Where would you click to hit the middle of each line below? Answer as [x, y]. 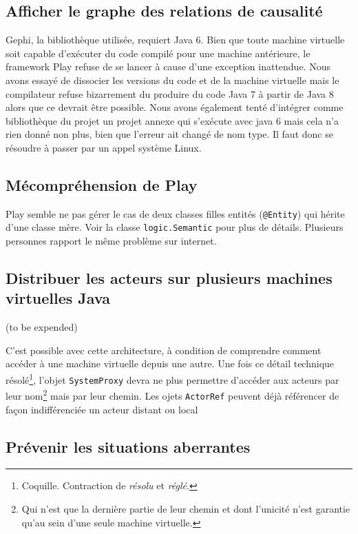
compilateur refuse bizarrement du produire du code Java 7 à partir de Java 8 [170, 93]
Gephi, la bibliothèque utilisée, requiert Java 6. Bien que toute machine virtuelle [175, 40]
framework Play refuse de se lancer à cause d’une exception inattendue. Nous [168, 66]
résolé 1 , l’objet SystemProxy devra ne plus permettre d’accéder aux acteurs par [172, 379]
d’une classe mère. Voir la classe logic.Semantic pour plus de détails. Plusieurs [175, 227]
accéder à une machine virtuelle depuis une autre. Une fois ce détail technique [170, 363]
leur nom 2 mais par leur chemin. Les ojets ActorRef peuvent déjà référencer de [172, 394]
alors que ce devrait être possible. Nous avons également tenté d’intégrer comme [175, 107]
